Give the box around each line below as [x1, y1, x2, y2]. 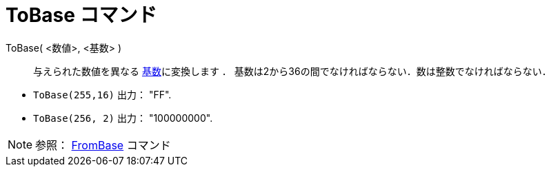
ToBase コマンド [6, 3, 157, 27]
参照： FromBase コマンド [35, 138, 171, 152]
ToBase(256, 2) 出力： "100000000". [33, 111, 213, 124]
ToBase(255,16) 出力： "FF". [33, 88, 172, 100]
